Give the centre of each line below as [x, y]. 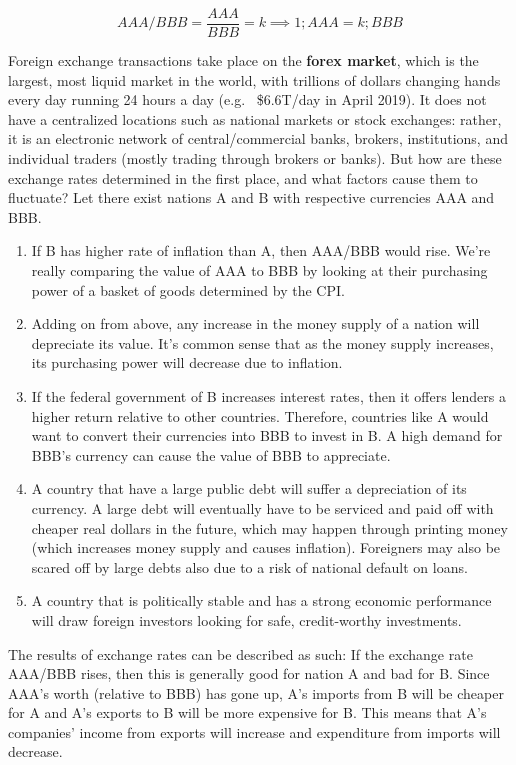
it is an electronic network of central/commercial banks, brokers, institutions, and [258, 138]
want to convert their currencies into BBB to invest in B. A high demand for [267, 435]
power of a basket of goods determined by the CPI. [188, 289]
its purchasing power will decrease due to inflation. [187, 362]
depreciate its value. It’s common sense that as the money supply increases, [262, 342]
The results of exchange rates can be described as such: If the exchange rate [240, 653]
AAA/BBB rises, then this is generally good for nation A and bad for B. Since [249, 673]
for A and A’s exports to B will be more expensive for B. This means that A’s [247, 712]
